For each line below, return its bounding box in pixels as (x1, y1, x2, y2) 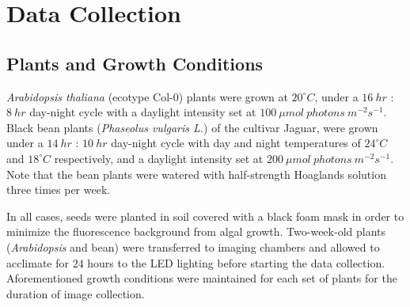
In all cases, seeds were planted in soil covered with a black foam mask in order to (6, 207, 404, 224)
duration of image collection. (6, 285, 145, 301)
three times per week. (6, 181, 111, 198)
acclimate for (6, 254, 69, 271)
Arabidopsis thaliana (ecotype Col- (6, 88, 173, 104)
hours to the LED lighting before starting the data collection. (87, 254, 385, 271)
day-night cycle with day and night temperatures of (111, 135, 361, 151)
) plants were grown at (178, 88, 288, 104)
